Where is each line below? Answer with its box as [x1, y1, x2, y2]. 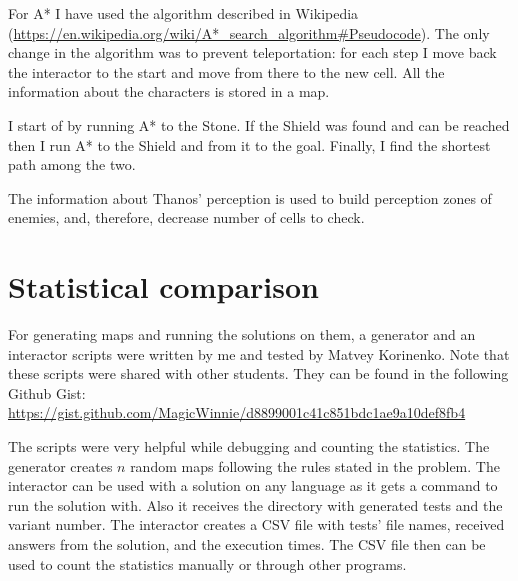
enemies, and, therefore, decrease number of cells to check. [8, 207, 365, 228]
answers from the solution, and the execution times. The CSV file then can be [8, 534, 486, 554]
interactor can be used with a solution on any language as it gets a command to [8, 475, 498, 496]
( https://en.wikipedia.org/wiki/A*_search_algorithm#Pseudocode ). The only [8, 22, 490, 43]
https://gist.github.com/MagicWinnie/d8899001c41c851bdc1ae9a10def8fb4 [8, 402, 466, 423]
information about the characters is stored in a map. [8, 81, 330, 102]
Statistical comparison [8, 266, 319, 307]
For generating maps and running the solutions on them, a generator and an [8, 324, 476, 345]
